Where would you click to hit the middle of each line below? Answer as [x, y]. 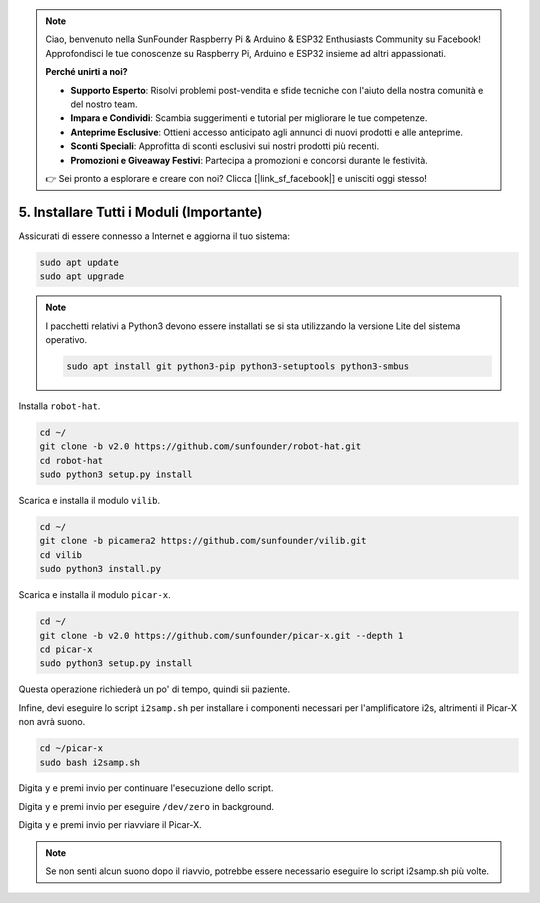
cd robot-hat [71, 460]
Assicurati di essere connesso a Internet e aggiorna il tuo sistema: [154, 236]
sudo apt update [79, 262]
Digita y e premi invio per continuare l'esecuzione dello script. [146, 788]
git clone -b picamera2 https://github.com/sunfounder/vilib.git [203, 541]
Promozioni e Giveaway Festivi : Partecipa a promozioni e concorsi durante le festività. [249, 160]
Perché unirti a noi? [87, 72]
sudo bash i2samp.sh [89, 762]
